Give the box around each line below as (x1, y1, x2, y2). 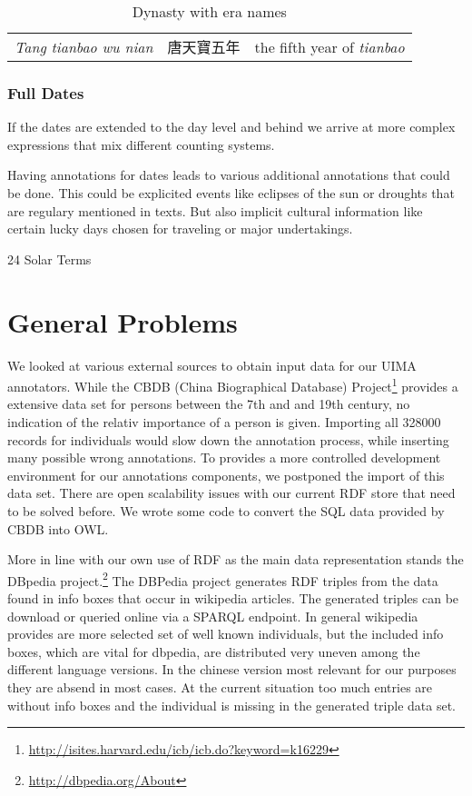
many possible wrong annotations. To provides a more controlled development (7, 448, 441, 467)
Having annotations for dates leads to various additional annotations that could (7, 165, 450, 184)
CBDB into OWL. (7, 519, 109, 538)
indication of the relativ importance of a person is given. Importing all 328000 (7, 412, 441, 431)
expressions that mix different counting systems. (7, 134, 275, 154)
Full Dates (7, 81, 84, 104)
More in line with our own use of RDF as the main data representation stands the (7, 550, 464, 569)
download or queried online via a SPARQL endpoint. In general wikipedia (7, 606, 418, 625)
